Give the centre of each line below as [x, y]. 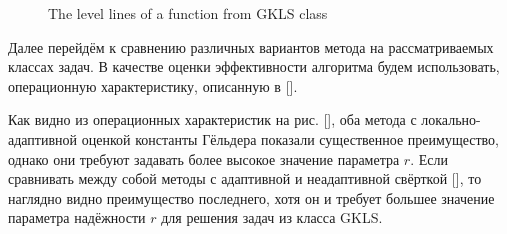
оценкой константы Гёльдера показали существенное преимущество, [290, 138]
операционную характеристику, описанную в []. [153, 85]
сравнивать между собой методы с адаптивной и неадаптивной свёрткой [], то [245, 178]
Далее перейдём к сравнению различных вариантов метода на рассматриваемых [251, 46]
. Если [429, 158]
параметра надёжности [77, 217]
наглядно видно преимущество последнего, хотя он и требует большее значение [251, 197]
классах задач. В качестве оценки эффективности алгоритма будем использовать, [254, 66]
